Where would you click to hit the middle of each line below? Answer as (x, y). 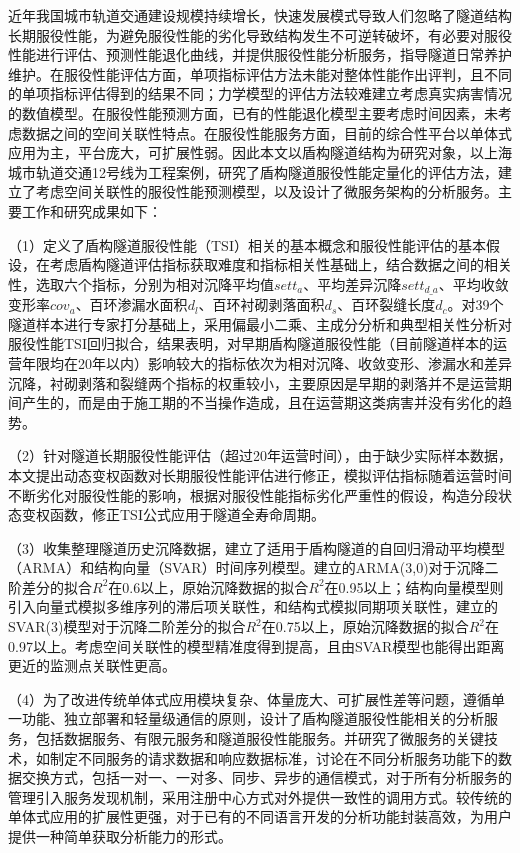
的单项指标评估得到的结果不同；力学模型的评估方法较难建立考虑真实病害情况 (260, 93)
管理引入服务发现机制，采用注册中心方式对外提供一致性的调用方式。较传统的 (260, 796)
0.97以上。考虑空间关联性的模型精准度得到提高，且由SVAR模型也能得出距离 (256, 645)
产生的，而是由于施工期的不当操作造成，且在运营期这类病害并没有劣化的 (259, 402)
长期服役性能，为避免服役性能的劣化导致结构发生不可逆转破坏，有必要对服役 (260, 34)
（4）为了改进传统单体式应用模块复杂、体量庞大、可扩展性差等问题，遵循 (249, 698)
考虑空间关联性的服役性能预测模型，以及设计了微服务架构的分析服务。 (266, 191)
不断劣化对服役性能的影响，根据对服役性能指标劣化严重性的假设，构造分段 (253, 494)
